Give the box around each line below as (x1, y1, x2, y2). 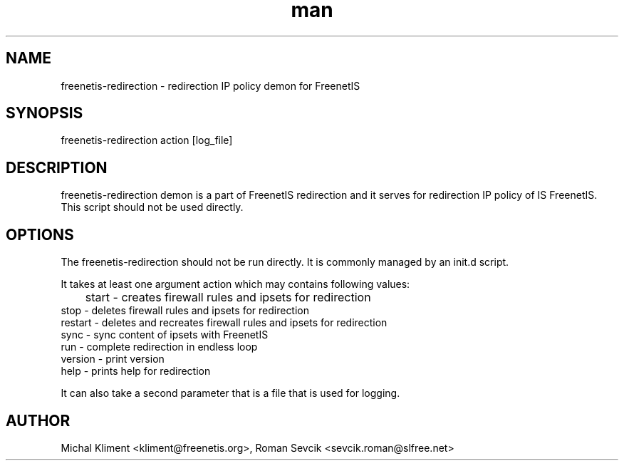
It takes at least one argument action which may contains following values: (61, 278, 410, 291)
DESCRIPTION (6, 158, 108, 177)
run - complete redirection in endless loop (61, 341, 258, 353)
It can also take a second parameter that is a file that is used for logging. (61, 387, 400, 400)
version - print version (61, 353, 165, 366)
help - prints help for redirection (61, 365, 211, 378)
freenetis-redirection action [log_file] (61, 134, 233, 147)
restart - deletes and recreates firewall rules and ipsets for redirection (61, 316, 388, 329)
